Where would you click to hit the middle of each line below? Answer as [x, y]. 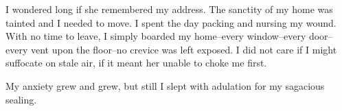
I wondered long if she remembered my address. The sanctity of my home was [169, 9]
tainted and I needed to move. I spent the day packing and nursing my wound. [171, 22]
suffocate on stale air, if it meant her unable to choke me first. [136, 63]
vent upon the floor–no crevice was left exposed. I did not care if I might [184, 49]
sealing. [21, 99]
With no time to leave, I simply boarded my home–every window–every [156, 36]
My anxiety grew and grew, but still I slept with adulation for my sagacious [165, 85]
